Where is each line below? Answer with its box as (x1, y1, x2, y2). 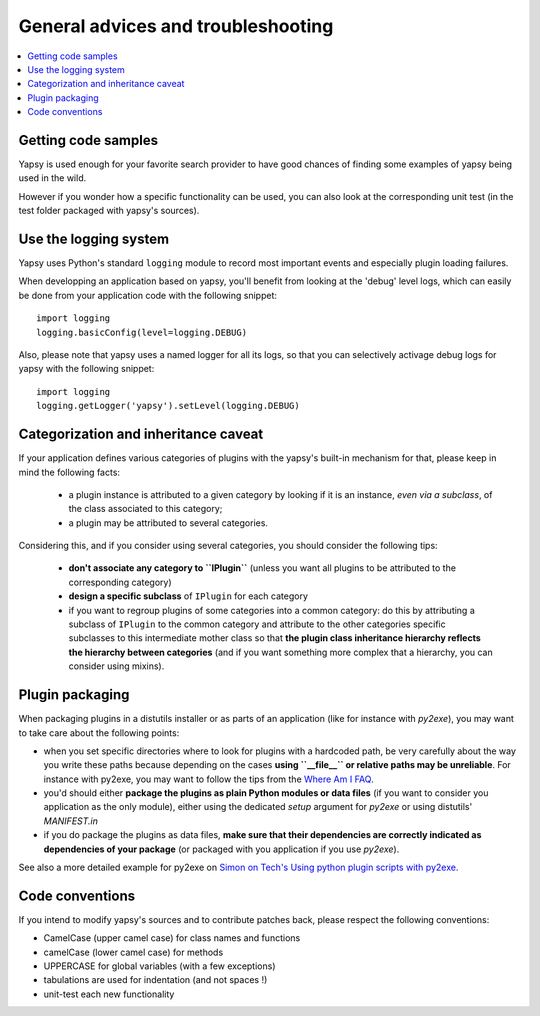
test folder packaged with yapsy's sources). (18, 205, 200, 217)
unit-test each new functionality (43, 988, 175, 1000)
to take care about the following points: (18, 726, 180, 739)
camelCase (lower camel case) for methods (43, 946, 224, 958)
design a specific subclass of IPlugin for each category (68, 590, 309, 602)
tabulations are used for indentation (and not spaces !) (43, 974, 268, 986)
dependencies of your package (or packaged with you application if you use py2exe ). (43, 843, 400, 855)
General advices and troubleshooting (18, 15, 334, 37)
